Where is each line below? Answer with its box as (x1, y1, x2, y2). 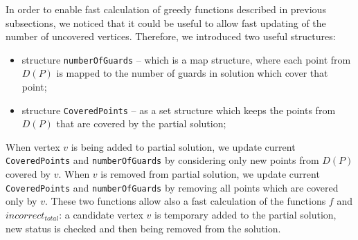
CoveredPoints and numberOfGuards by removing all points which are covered (6, 180, 339, 194)
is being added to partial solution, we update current (71, 139, 296, 154)
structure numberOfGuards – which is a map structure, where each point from (21, 52, 351, 66)
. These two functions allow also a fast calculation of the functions (44, 194, 326, 208)
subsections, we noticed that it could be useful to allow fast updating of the (6, 15, 326, 30)
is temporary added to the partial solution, (154, 207, 337, 221)
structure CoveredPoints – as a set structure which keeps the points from (21, 102, 336, 117)
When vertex (6, 139, 60, 154)
